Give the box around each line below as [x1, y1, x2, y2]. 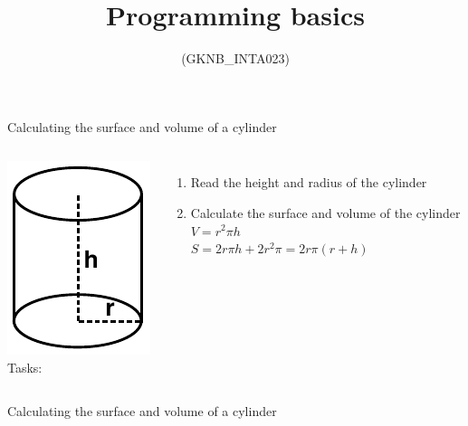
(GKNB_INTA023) [181, 49, 290, 68]
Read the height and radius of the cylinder [190, 173, 427, 192]
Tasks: [7, 357, 43, 376]
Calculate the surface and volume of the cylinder [190, 203, 461, 222]
